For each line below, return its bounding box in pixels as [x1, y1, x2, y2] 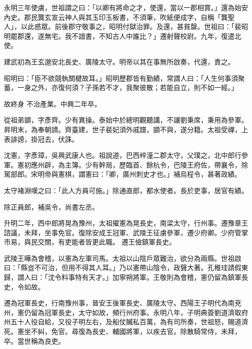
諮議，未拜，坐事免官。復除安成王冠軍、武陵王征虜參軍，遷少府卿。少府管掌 [4, 227, 248, 237]
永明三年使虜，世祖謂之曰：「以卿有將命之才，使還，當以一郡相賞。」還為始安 [4, 2, 248, 12]
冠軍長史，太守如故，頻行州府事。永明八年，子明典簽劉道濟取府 [44, 307, 248, 317]
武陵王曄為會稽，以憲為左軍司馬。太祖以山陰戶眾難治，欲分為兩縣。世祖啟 [4, 253, 241, 263]
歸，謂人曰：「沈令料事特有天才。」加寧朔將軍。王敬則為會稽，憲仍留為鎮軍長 [4, 272, 248, 282]
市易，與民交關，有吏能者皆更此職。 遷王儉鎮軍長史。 [4, 237, 176, 247]
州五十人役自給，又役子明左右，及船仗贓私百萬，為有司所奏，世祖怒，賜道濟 [4, 317, 248, 327]
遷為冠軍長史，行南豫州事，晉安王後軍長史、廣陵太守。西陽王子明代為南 [4, 298, 235, 308]
